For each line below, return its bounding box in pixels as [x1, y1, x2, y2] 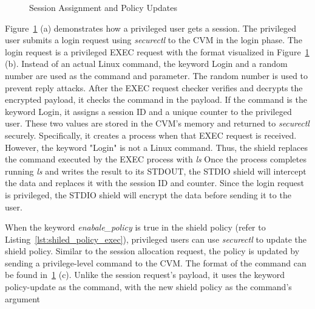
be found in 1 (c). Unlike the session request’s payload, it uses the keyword [5, 268, 285, 281]
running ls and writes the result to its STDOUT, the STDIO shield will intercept [5, 164, 307, 177]
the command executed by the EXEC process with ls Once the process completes [5, 153, 307, 165]
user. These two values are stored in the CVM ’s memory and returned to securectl [5, 117, 310, 130]
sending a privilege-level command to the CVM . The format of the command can [5, 256, 307, 269]
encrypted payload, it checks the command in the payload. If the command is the [5, 93, 307, 106]
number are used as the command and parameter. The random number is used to [5, 69, 308, 82]
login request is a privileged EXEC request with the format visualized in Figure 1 [5, 45, 310, 58]
